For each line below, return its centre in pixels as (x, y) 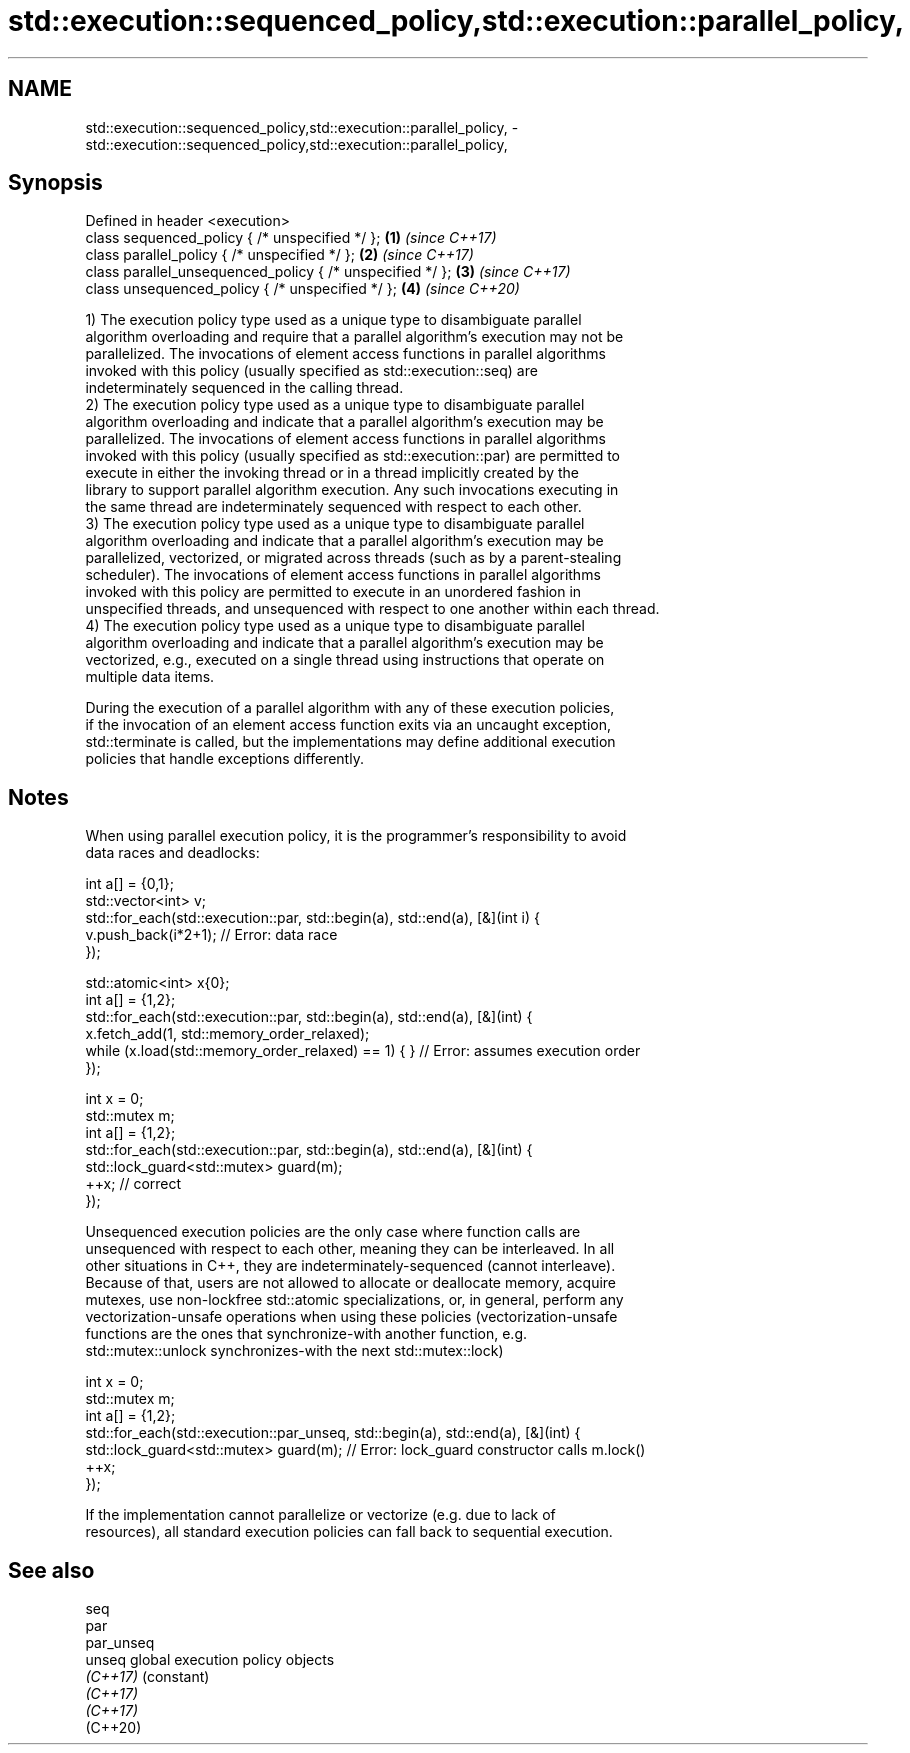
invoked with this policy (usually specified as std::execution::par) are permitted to (352, 456)
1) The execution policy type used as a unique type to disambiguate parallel (333, 320)
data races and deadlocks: (172, 853)
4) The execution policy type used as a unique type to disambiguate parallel (335, 626)
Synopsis (55, 183)
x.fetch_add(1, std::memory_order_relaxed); (227, 1034)
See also (51, 1570)
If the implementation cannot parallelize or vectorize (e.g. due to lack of (320, 1515)
